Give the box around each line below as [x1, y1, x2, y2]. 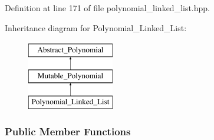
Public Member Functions [5, 124, 131, 139]
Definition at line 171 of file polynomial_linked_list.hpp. [5, 2, 210, 14]
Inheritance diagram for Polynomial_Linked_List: [5, 21, 187, 34]
